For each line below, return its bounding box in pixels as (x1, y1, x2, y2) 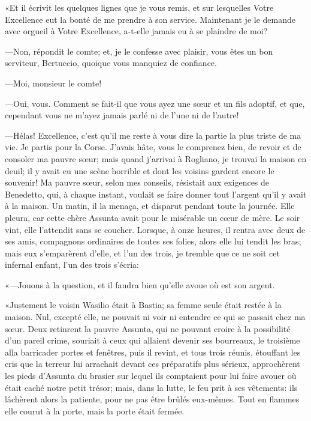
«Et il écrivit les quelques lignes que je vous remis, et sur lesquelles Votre (5, 1, 274, 13)
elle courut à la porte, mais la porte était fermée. (5, 404, 185, 417)
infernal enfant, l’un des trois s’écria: (5, 258, 139, 271)
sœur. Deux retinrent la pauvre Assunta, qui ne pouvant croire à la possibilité (5, 322, 291, 335)
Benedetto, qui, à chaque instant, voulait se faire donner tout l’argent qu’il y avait (5, 187, 307, 200)
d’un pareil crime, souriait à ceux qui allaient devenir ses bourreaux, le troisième (5, 334, 300, 347)
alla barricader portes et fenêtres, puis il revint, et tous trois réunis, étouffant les (5, 345, 301, 358)
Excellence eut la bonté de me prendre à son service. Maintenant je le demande (5, 13, 295, 25)
